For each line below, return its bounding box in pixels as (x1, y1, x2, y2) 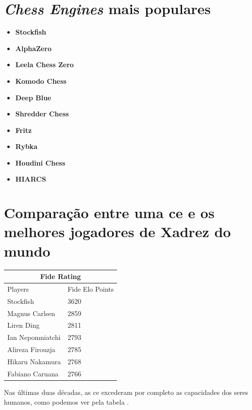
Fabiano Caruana (7, 368, 59, 378)
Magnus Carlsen (7, 308, 55, 318)
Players (7, 283, 29, 294)
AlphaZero (15, 43, 52, 53)
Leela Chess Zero (15, 59, 74, 70)
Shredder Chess (15, 109, 69, 119)
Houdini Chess (15, 157, 66, 168)
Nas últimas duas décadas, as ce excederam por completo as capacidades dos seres (4, 387, 248, 397)
